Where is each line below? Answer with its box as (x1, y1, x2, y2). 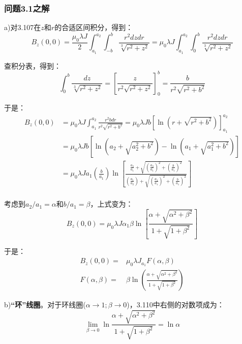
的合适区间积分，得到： (54, 22, 133, 33)
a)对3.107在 (4, 22, 41, 33)
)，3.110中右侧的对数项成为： (127, 299, 224, 310)
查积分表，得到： (4, 60, 61, 71)
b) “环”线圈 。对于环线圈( (4, 299, 86, 310)
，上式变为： (90, 198, 133, 209)
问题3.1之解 (4, 2, 50, 14)
